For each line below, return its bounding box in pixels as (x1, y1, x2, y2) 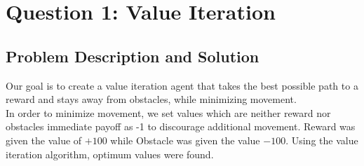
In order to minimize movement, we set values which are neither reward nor (6, 105, 331, 120)
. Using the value (285, 132, 358, 147)
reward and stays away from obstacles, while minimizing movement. (6, 92, 297, 106)
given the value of (6, 132, 82, 147)
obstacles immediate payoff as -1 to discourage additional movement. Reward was (6, 119, 356, 134)
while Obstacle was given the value (110, 132, 260, 147)
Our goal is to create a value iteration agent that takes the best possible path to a (6, 78, 358, 92)
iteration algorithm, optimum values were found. (6, 146, 214, 161)
